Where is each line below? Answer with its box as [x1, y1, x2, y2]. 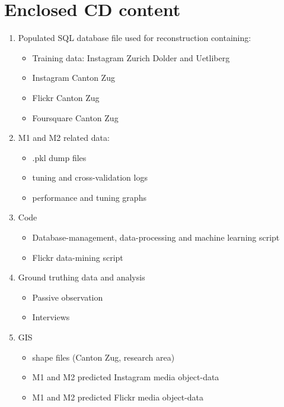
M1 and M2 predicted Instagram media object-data [32, 371, 219, 383]
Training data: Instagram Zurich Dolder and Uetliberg [32, 51, 230, 64]
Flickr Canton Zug [32, 91, 100, 103]
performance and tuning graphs [32, 191, 146, 203]
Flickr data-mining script [32, 251, 123, 263]
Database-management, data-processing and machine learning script [32, 231, 280, 244]
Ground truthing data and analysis [18, 271, 145, 283]
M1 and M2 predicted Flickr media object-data [32, 390, 204, 403]
